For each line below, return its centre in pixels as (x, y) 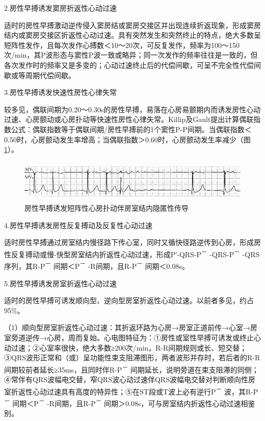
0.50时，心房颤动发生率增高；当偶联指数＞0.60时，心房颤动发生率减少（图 (127, 139)
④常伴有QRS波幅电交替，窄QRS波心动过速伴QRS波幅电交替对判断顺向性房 (130, 379)
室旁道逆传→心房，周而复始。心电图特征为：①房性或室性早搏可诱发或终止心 (132, 337)
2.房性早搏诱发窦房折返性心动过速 (60, 8)
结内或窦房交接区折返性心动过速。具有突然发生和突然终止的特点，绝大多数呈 (132, 35)
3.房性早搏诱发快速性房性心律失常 (60, 92)
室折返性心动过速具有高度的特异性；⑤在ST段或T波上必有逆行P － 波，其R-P (131, 390)
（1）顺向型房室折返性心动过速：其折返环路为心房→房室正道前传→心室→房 (131, 327)
